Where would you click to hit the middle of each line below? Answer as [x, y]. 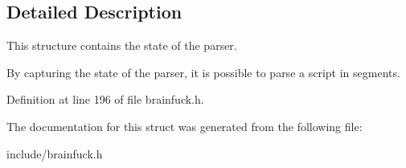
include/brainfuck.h [55, 153]
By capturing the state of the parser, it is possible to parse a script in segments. [203, 72]
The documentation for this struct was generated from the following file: [185, 126]
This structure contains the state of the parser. [122, 45]
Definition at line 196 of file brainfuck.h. [105, 99]
